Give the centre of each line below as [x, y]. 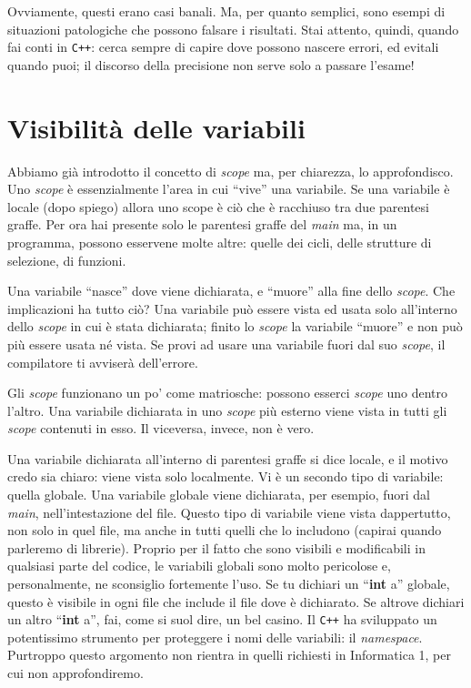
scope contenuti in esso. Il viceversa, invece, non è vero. [161, 428]
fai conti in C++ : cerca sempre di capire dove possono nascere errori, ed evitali [223, 47]
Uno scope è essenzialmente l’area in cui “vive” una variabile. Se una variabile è [229, 189]
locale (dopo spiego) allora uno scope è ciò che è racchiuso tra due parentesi [218, 206]
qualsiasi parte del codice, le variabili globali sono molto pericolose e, [199, 566]
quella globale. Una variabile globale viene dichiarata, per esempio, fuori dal [219, 495]
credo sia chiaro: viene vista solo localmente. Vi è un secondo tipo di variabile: [225, 476]
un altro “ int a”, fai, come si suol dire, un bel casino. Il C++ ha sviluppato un [222, 619]
